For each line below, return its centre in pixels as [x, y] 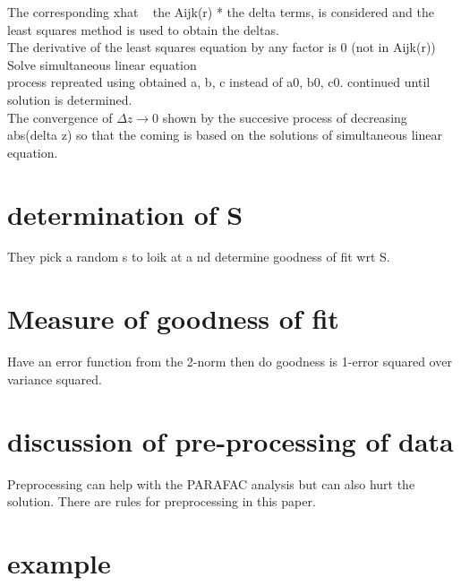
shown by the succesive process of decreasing [285, 117]
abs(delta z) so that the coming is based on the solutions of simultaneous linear [225, 135]
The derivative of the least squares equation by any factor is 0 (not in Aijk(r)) [222, 47]
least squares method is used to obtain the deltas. [143, 29]
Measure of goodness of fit [173, 319]
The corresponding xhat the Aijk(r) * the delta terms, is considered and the [221, 12]
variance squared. [55, 379]
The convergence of [60, 117]
